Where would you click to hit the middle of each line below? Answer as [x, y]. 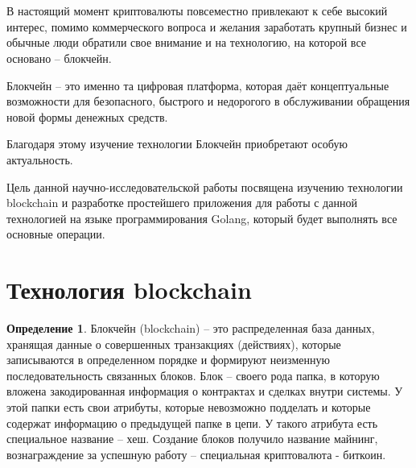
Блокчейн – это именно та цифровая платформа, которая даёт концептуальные [198, 85]
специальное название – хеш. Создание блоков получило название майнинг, [192, 439]
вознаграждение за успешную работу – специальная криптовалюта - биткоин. [196, 454]
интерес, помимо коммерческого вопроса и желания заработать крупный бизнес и [207, 26]
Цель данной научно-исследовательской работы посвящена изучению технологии [205, 186]
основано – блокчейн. [59, 58]
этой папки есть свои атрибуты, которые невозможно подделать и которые [189, 407]
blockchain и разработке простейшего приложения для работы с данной [182, 203]
